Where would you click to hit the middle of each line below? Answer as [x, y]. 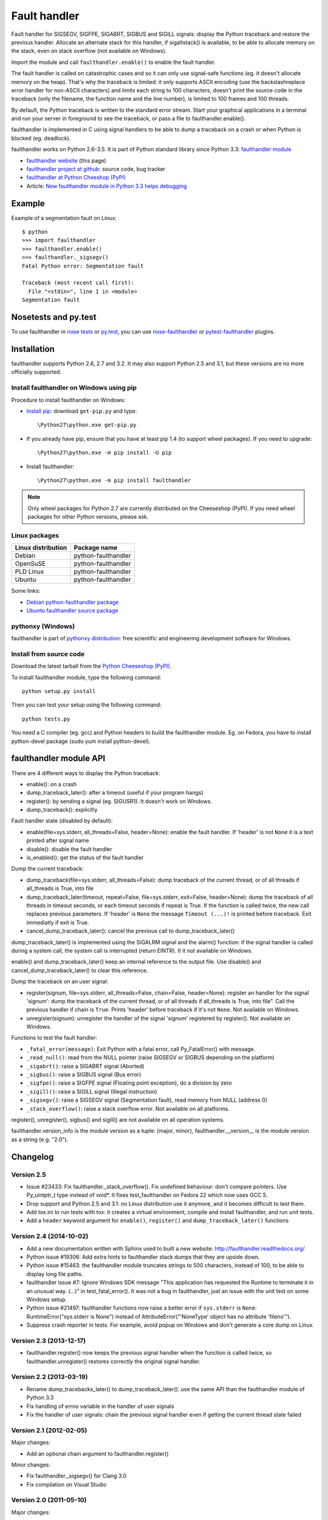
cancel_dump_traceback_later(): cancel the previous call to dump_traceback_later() [131, 931]
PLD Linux [29, 572]
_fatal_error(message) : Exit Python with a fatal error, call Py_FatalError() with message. [141, 1049]
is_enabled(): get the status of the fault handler [85, 858]
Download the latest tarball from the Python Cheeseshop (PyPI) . [91, 666]
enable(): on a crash [52, 784]
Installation [33, 349]
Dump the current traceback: [48, 869]
